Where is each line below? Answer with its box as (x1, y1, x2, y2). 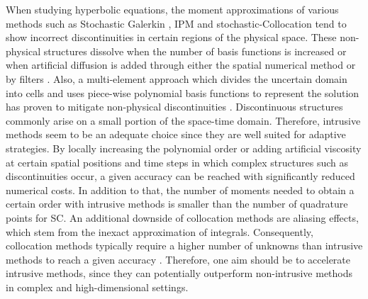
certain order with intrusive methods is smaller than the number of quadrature (6, 196, 348, 211)
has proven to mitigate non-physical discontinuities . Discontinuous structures (6, 99, 343, 114)
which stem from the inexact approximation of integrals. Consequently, (6, 224, 313, 239)
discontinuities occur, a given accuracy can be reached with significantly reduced (6, 169, 355, 184)
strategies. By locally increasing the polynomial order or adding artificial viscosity (6, 140, 362, 155)
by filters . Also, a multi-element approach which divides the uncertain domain (6, 71, 347, 86)
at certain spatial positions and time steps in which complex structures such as (6, 154, 348, 169)
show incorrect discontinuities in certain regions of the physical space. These (6, 30, 337, 45)
